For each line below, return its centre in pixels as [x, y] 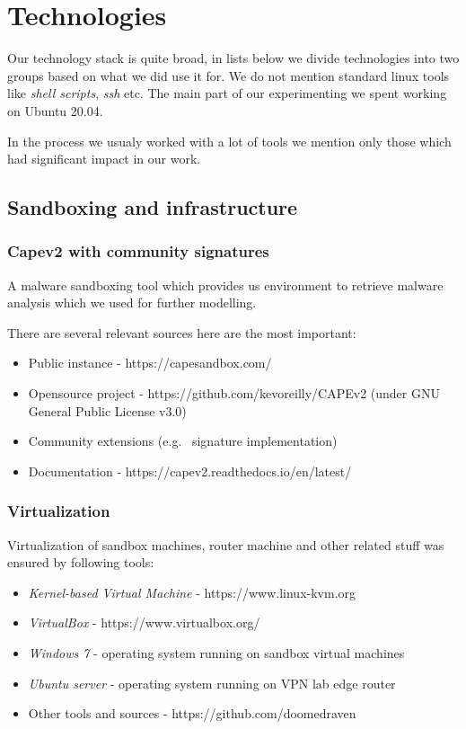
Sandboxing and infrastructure [153, 207]
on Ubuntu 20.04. [55, 110]
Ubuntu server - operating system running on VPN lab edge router [212, 683]
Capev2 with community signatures [138, 251]
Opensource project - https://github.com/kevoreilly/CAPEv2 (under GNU [234, 393]
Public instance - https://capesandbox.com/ [150, 363]
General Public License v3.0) [107, 410]
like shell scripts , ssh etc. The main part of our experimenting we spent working [227, 93]
